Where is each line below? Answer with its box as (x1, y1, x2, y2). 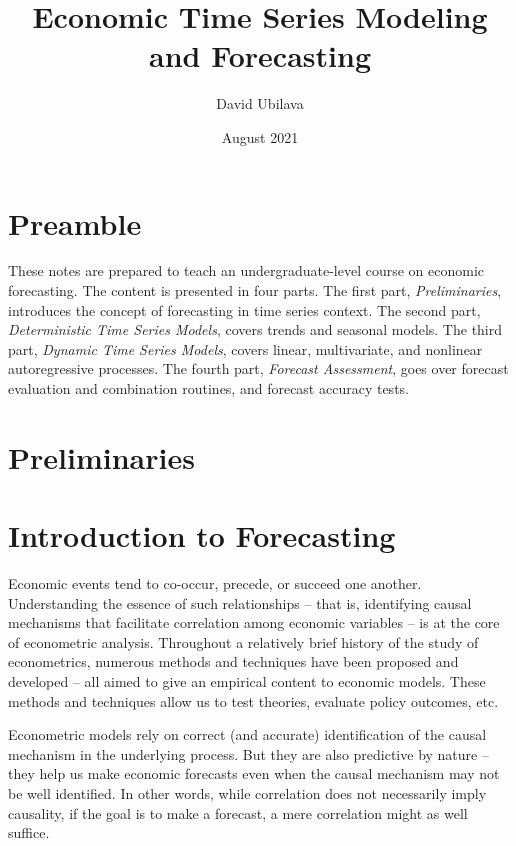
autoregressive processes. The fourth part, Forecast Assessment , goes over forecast (8, 358, 509, 379)
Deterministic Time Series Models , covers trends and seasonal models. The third (8, 319, 503, 340)
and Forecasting (149, 35, 371, 76)
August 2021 (221, 126, 299, 147)
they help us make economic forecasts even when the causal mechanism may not (8, 763, 500, 784)
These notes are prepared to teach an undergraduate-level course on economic (8, 260, 485, 281)
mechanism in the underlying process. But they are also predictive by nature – (8, 743, 489, 764)
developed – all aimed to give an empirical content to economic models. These (8, 671, 486, 692)
